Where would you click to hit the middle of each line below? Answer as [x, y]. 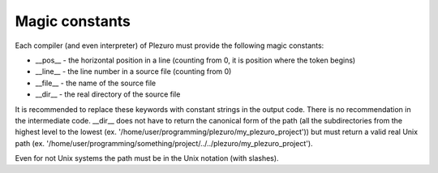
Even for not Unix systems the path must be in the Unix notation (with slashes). [147, 158]
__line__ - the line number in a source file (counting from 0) [133, 71]
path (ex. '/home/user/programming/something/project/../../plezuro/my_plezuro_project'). [164, 143]
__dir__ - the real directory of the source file [108, 94]
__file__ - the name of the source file [96, 83]
